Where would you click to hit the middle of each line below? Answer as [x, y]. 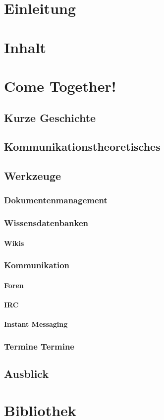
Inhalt [25, 47]
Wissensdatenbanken [46, 223]
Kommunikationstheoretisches [82, 147]
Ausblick [27, 373]
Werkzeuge [33, 176]
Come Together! [60, 86]
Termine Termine [39, 346]
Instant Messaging [36, 324]
